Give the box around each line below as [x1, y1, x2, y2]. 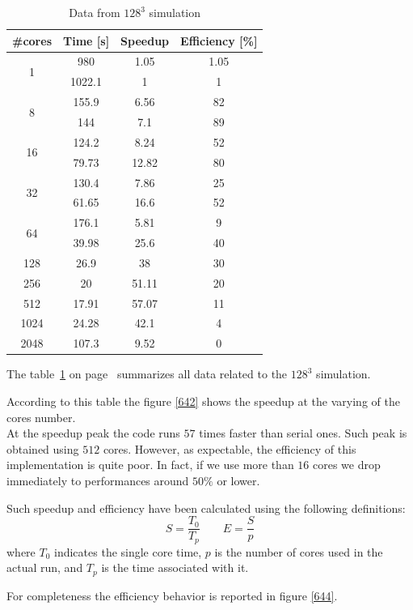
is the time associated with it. [101, 559, 249, 576]
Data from [69, 4, 120, 20]
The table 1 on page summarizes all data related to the [6, 365, 288, 382]
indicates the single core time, [54, 543, 202, 560]
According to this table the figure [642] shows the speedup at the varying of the [6, 392, 400, 409]
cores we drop [313, 456, 381, 473]
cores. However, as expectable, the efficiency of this [103, 440, 356, 457]
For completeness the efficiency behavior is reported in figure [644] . [6, 587, 338, 604]
